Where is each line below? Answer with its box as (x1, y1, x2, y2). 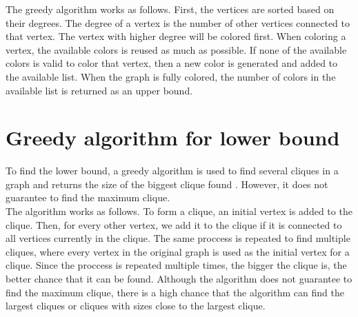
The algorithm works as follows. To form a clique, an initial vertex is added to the (6, 204, 352, 218)
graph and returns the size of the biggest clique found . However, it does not (6, 176, 328, 191)
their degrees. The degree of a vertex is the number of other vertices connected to (6, 15, 350, 30)
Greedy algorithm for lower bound (6, 123, 340, 152)
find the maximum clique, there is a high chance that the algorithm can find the (6, 285, 344, 299)
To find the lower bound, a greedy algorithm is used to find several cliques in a (6, 163, 339, 178)
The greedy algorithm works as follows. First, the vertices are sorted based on (6, 2, 335, 16)
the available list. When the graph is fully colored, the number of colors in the (6, 69, 336, 83)
